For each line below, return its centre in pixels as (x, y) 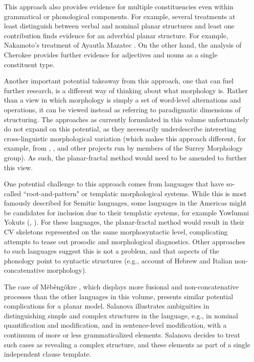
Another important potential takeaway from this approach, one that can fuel (119, 81)
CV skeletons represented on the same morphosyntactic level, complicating (116, 232)
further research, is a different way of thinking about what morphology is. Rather (126, 90)
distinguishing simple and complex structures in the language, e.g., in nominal (121, 315)
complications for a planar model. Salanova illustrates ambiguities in (107, 306)
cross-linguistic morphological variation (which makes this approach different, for (125, 138)
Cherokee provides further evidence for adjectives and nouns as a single (111, 54)
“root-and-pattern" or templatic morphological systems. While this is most (135, 193)
